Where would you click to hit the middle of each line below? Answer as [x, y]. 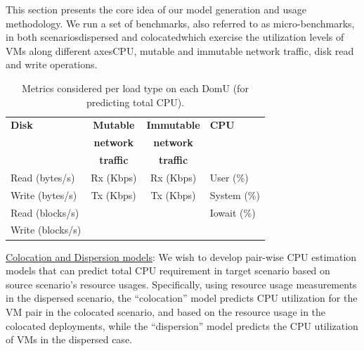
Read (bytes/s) [43, 177]
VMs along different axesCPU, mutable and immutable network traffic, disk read [180, 50]
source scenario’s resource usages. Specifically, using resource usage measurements [181, 284]
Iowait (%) [233, 212]
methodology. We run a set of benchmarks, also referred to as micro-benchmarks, [180, 23]
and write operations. [52, 64]
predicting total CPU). [135, 102]
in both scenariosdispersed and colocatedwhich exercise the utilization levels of [175, 37]
